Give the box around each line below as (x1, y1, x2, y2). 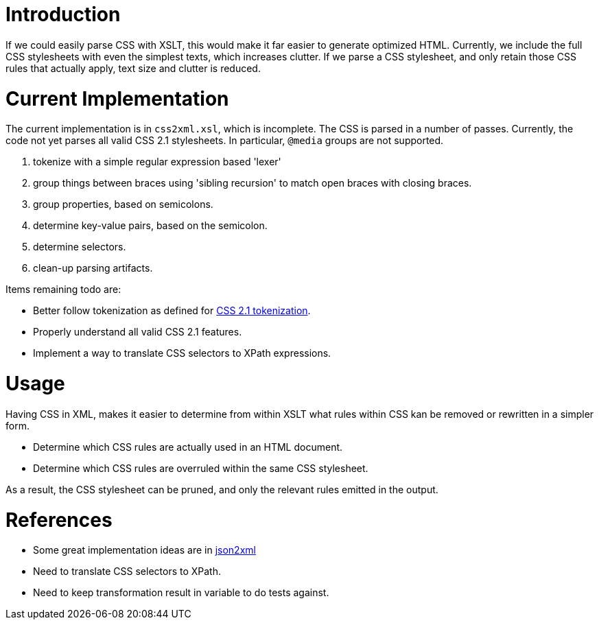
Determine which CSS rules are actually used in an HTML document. (33, 440, 343, 453)
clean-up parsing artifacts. (33, 262, 153, 274)
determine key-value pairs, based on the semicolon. (33, 220, 268, 232)
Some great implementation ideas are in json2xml (33, 544, 256, 556)
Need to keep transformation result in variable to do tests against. (33, 587, 329, 599)
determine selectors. (33, 241, 126, 253)
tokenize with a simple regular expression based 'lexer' (33, 156, 281, 168)
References (5, 508, 113, 532)
